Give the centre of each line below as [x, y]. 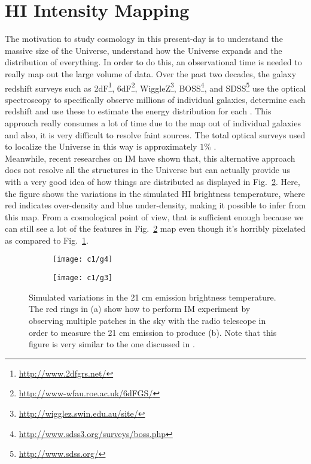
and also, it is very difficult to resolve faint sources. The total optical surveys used [155, 134]
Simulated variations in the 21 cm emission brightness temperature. [153, 297]
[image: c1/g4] [83, 260]
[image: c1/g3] [83, 278]
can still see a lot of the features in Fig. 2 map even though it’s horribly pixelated [155, 228]
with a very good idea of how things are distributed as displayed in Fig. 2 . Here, [153, 181]
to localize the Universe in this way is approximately [101, 146]
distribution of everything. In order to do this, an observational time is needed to [153, 62]
